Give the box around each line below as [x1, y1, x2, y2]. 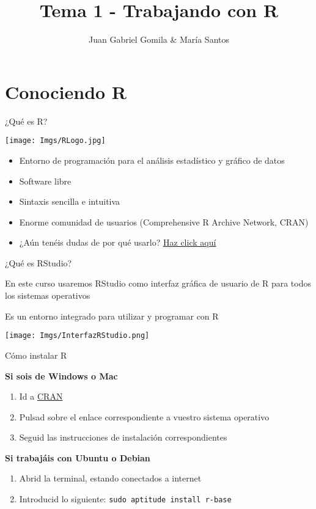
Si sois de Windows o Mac [5, 369, 118, 382]
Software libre [19, 174, 72, 187]
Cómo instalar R [5, 348, 67, 361]
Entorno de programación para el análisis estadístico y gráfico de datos [19, 153, 285, 166]
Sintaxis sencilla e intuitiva [19, 195, 120, 208]
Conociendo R [5, 79, 127, 104]
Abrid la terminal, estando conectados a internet [19, 472, 202, 485]
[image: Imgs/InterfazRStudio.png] [5, 331, 150, 340]
